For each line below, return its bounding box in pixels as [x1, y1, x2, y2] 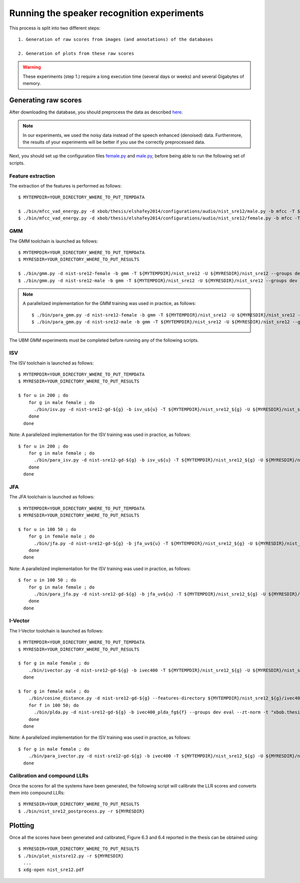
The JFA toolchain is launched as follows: [9, 494, 94, 500]
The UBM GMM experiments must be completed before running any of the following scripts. [9, 337, 199, 343]
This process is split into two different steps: [9, 25, 101, 31]
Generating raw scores [9, 95, 82, 104]
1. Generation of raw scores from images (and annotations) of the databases [18, 36, 213, 42]
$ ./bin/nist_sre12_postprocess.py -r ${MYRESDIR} [18, 808, 145, 814]
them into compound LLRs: [9, 790, 65, 796]
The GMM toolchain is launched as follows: [9, 238, 98, 244]
